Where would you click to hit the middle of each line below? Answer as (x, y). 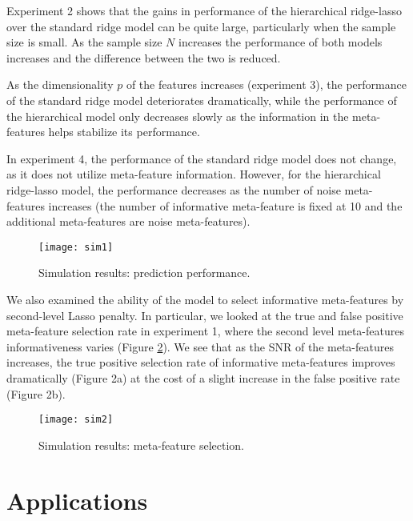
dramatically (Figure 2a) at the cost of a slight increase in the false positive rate (203, 377)
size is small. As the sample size (84, 42)
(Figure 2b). (36, 393)
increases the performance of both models (281, 42)
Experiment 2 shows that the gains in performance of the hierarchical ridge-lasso (204, 10)
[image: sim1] (76, 247)
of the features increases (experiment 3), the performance (266, 84)
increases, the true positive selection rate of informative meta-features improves (201, 362)
